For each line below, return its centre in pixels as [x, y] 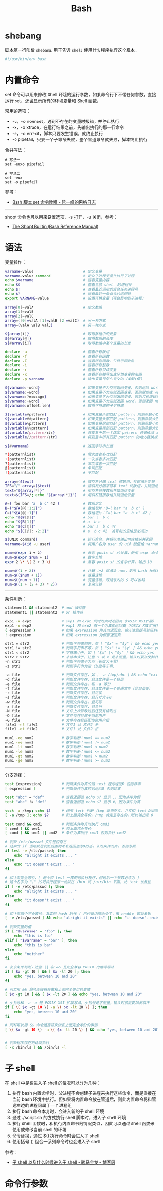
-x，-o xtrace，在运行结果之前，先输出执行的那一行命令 [68, 127]
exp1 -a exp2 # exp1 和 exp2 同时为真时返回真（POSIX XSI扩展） [81, 621]
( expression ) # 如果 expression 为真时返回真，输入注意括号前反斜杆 [83, 630]
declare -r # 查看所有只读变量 [61, 370]
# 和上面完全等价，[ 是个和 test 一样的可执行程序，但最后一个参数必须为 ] [72, 878]
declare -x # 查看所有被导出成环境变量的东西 [73, 375]
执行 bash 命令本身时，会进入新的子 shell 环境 [58, 1111]
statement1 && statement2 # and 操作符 [45, 608]
